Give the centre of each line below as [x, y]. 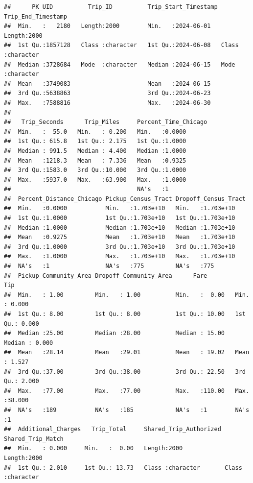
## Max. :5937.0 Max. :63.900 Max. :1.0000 [95, 180]
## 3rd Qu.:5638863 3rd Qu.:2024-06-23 [107, 93]
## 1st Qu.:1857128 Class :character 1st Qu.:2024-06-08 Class [121, 45]
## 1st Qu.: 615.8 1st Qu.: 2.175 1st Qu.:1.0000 [95, 141]
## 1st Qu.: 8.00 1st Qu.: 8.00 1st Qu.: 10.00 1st [125, 314]
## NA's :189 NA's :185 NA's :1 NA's [127, 410]
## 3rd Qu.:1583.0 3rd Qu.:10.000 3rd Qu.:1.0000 [95, 170]
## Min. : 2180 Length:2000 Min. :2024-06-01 [107, 26]
